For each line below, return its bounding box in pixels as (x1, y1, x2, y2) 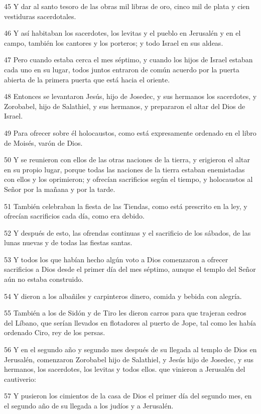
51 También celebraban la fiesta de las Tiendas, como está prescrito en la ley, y (4, 200, 247, 211)
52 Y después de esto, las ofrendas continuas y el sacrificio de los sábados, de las (4, 227, 251, 238)
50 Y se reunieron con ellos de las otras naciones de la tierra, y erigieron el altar (4, 154, 250, 165)
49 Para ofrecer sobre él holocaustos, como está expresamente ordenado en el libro (4, 127, 256, 138)
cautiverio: (4, 373, 36, 384)
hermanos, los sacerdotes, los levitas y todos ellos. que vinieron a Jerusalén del (4, 364, 245, 374)
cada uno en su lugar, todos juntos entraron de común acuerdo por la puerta (4, 64, 239, 74)
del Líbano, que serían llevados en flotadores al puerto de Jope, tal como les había (4, 317, 256, 328)
